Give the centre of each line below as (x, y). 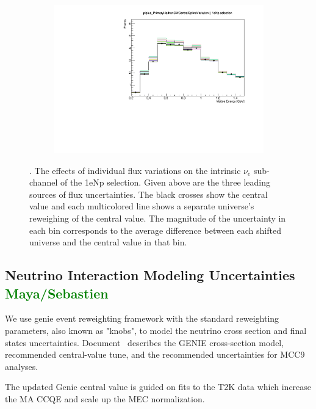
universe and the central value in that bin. (108, 242)
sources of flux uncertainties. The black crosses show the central (149, 194)
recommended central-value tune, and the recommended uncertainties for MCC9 (155, 354)
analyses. (22, 366)
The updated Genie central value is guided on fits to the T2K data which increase (158, 387)
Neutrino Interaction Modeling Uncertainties (150, 275)
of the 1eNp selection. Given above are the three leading (165, 182)
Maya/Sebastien (57, 293)
